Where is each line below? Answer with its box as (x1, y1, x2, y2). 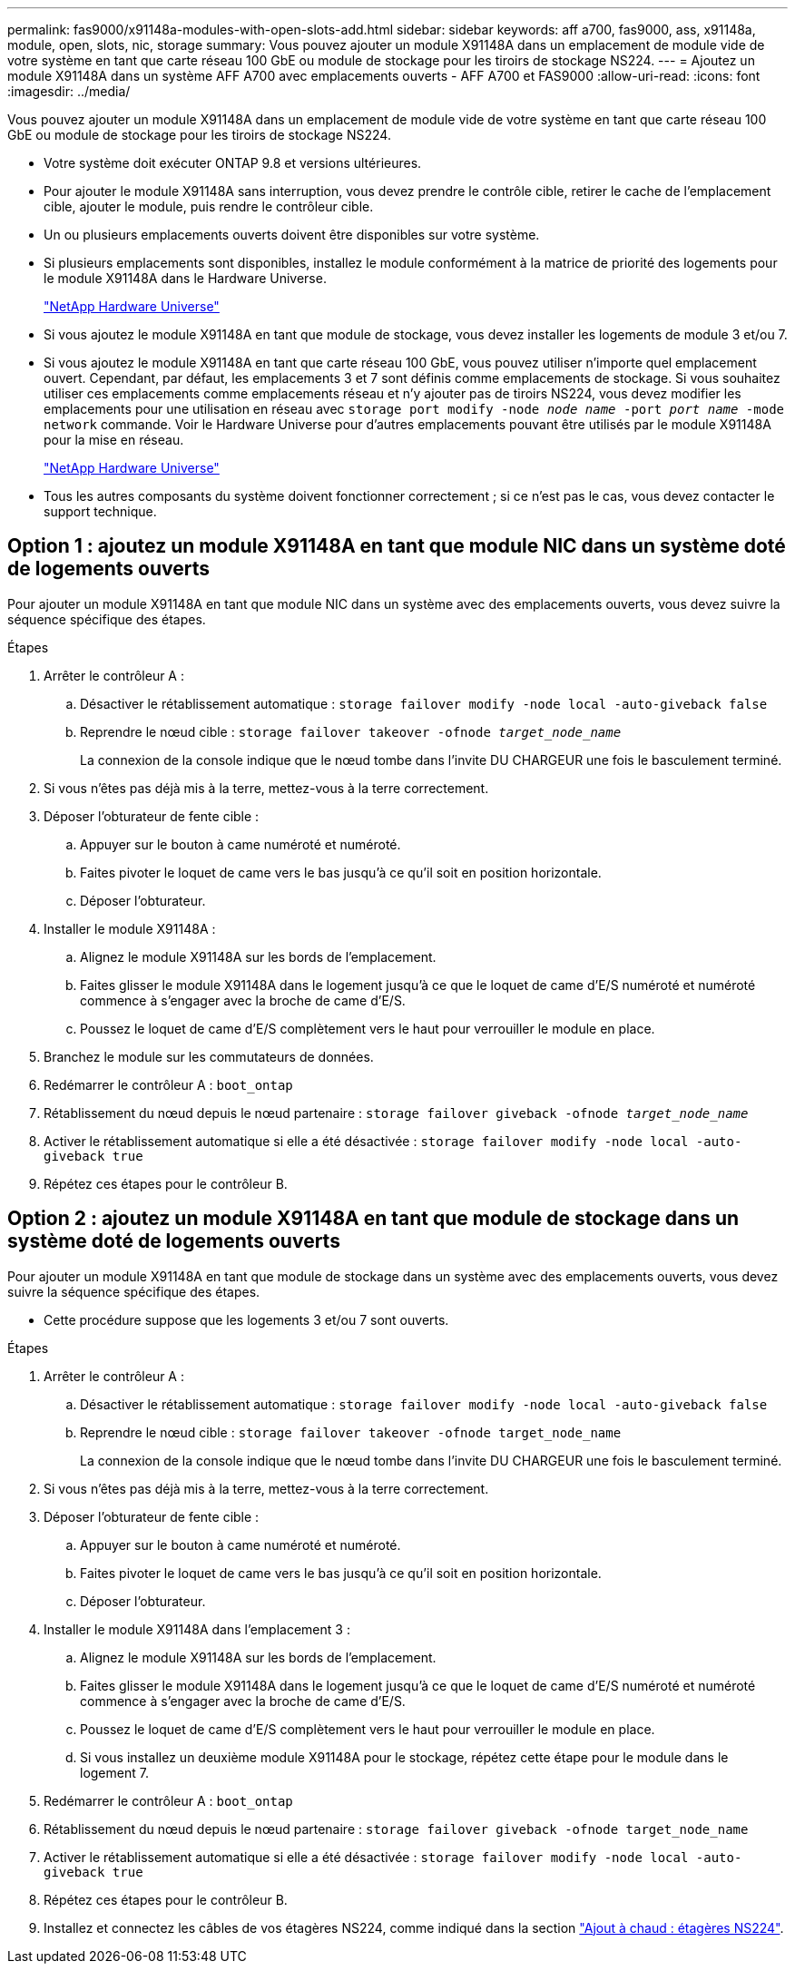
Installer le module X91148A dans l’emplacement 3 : (44, 1621, 350, 1637)
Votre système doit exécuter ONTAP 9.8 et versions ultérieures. (44, 155, 422, 171)
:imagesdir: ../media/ (7, 83, 131, 99)
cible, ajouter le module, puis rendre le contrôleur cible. (44, 199, 374, 214)
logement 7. (80, 1764, 149, 1780)
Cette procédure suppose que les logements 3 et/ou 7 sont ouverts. (44, 1311, 449, 1328)
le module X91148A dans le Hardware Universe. (44, 270, 327, 286)
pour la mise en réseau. (44, 432, 184, 447)
